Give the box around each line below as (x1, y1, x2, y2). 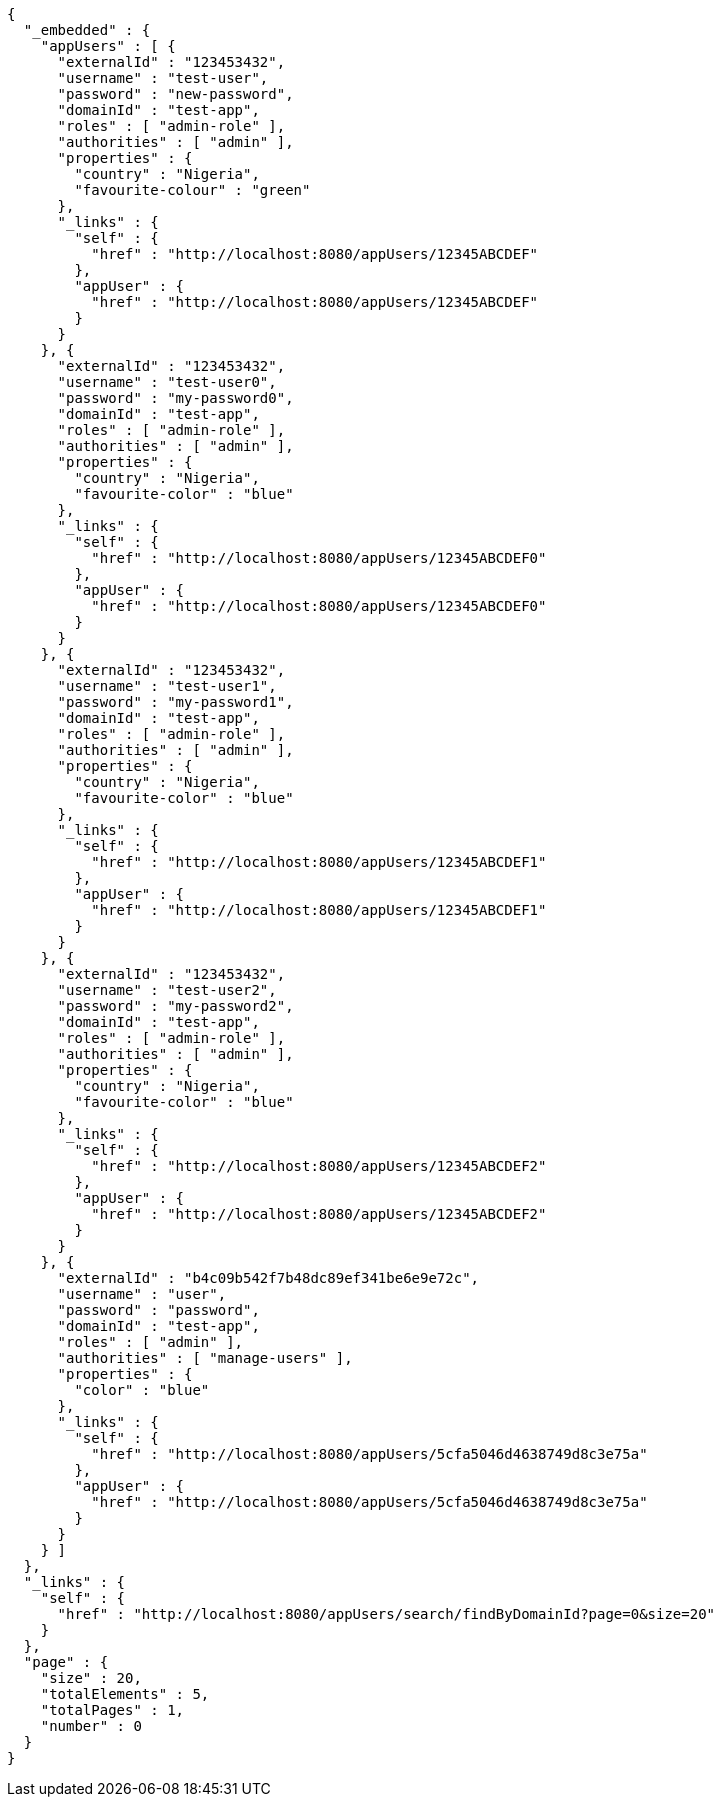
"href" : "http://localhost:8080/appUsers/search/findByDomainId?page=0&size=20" (57, 1606, 716, 1622)
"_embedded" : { (23, 22, 151, 38)
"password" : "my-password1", (57, 694, 294, 710)
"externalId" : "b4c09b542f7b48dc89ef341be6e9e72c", (57, 1270, 480, 1286)
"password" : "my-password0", (57, 390, 294, 406)
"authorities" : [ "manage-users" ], (57, 1350, 353, 1366)
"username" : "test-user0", (57, 374, 277, 390)
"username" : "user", (57, 1286, 227, 1302)
